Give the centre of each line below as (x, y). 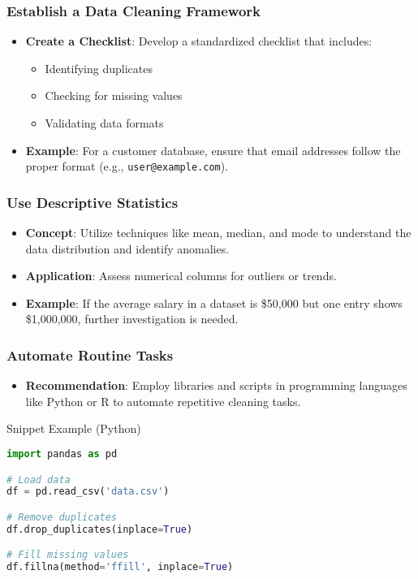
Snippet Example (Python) (74, 428)
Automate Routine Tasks (90, 354)
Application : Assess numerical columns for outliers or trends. (181, 276)
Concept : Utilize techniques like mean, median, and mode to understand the (218, 233)
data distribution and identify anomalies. (127, 248)
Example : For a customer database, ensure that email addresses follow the (213, 150)
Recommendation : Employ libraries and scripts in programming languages (216, 385)
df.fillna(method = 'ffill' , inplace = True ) (120, 567)
